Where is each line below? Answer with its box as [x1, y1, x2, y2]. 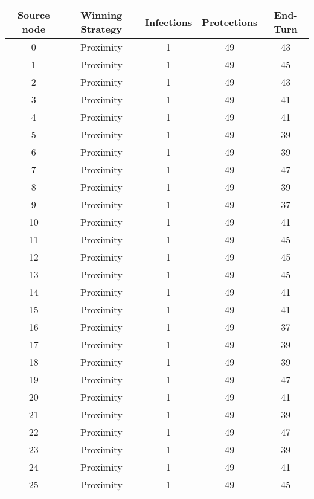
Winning [80, 8, 123, 22]
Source [17, 8, 50, 22]
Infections [144, 14, 193, 29]
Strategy [80, 22, 122, 36]
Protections [202, 14, 258, 29]
